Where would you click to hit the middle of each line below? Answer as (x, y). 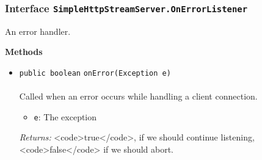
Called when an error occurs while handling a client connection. (138, 96)
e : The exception (65, 116)
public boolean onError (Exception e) (95, 73)
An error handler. (38, 31)
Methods (24, 52)
